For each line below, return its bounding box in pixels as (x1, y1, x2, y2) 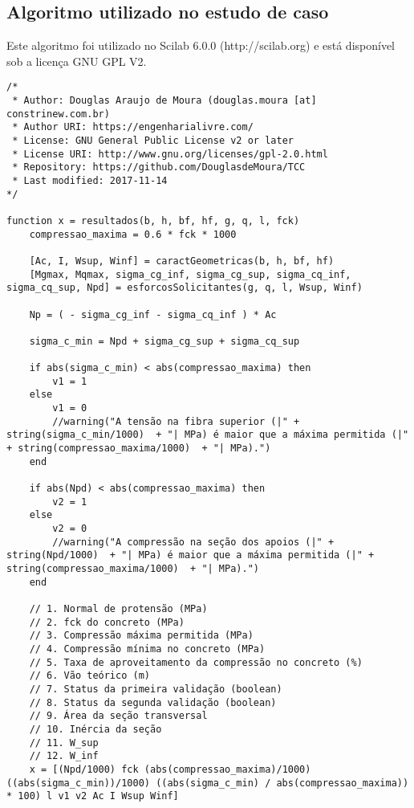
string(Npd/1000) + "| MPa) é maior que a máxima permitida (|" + (6, 549, 375, 561)
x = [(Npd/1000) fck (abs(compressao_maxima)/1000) (29, 763, 311, 775)
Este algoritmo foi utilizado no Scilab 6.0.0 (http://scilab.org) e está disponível (6, 37, 396, 54)
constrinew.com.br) (6, 108, 110, 120)
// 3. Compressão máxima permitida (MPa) (29, 630, 254, 642)
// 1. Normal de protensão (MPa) (29, 602, 208, 614)
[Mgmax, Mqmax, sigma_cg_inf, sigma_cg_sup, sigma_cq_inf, (29, 268, 351, 280)
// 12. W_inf (29, 750, 99, 762)
